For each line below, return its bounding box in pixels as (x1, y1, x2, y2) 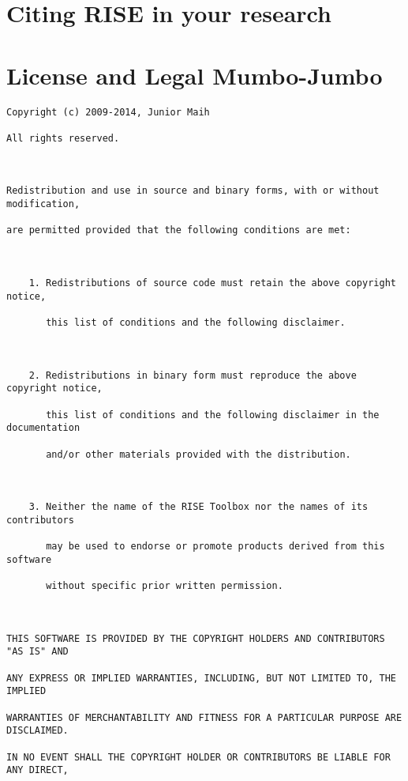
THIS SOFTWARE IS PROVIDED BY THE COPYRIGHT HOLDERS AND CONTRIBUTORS (6, 632, 385, 644)
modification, (6, 198, 80, 210)
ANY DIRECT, (6, 764, 69, 776)
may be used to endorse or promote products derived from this (46, 541, 385, 553)
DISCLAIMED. (6, 725, 69, 737)
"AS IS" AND (6, 646, 69, 658)
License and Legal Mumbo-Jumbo (6, 58, 383, 91)
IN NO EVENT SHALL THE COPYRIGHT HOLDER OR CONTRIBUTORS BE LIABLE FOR (6, 751, 391, 763)
